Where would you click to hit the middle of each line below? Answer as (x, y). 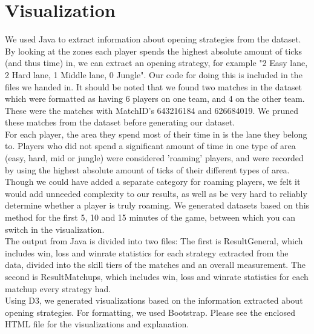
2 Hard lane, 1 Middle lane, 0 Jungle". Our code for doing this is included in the (154, 74)
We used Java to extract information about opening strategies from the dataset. (153, 39)
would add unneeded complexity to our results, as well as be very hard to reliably (156, 193)
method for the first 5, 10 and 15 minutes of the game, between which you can (150, 217)
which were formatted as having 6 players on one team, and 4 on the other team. (155, 99)
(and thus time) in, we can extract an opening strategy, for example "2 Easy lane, (156, 63)
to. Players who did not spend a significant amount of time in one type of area (150, 146)
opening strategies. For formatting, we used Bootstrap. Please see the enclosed (150, 312)
